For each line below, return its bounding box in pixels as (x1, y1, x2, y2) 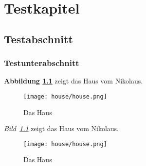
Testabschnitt (4, 31, 73, 46)
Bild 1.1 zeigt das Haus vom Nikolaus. (4, 123, 119, 133)
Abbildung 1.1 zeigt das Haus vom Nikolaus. (4, 76, 143, 86)
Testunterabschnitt (4, 57, 79, 69)
